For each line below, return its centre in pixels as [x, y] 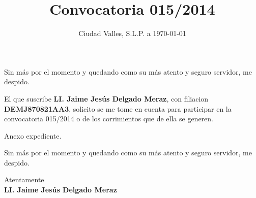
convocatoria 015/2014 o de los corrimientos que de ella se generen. [109, 119]
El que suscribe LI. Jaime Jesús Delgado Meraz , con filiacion [106, 98]
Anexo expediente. [33, 135]
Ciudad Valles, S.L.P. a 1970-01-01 [132, 33]
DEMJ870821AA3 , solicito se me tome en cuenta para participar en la [118, 108]
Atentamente [24, 179]
